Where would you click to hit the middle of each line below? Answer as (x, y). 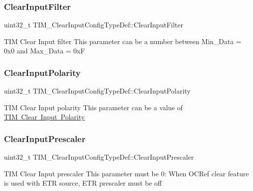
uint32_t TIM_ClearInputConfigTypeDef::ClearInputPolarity (97, 91)
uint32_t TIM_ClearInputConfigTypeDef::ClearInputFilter (94, 25)
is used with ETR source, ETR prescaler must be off (83, 183)
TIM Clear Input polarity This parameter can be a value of (93, 107)
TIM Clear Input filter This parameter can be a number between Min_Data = (123, 41)
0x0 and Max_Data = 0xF (44, 51)
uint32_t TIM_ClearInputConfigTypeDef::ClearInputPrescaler (99, 157)
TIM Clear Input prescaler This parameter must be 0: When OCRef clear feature (126, 173)
